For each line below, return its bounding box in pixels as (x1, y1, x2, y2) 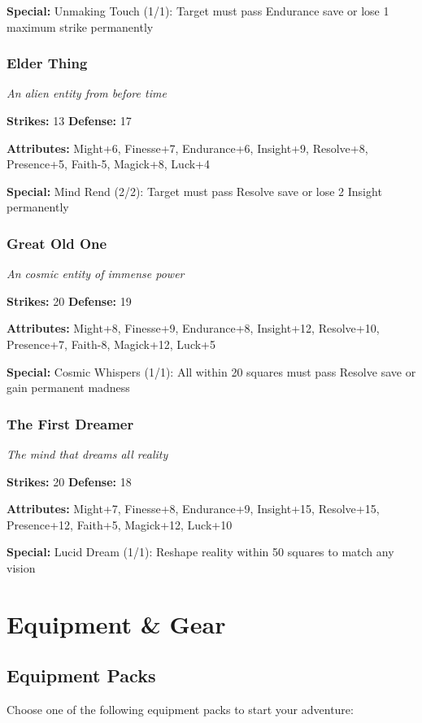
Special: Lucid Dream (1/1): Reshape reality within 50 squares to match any (7, 543, 394, 560)
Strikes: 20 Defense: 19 (7, 292, 132, 309)
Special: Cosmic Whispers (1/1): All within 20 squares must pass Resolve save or (7, 363, 416, 380)
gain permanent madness (7, 379, 130, 396)
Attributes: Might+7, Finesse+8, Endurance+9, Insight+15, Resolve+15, (7, 500, 380, 517)
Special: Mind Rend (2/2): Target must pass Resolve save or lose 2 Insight (7, 182, 382, 199)
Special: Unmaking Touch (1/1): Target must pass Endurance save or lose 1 (7, 2, 389, 19)
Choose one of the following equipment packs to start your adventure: (7, 701, 354, 718)
